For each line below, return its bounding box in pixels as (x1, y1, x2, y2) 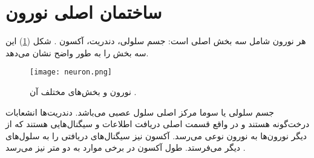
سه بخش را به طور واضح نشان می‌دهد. (5, 46, 149, 59)
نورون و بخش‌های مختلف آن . (30, 85, 137, 97)
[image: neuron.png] (30, 68, 113, 77)
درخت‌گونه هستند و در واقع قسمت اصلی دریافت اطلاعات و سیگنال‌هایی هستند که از (5, 117, 310, 130)
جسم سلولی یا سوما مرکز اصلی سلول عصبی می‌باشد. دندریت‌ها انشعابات (5, 105, 274, 118)
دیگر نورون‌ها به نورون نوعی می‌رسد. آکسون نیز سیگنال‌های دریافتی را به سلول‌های (5, 129, 307, 142)
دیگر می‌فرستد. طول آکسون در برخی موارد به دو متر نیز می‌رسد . (5, 141, 246, 154)
